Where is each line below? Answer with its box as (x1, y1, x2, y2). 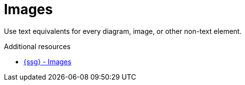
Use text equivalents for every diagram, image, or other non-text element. (4, 27, 242, 35)
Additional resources (4, 42, 71, 51)
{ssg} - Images (24, 57, 72, 66)
